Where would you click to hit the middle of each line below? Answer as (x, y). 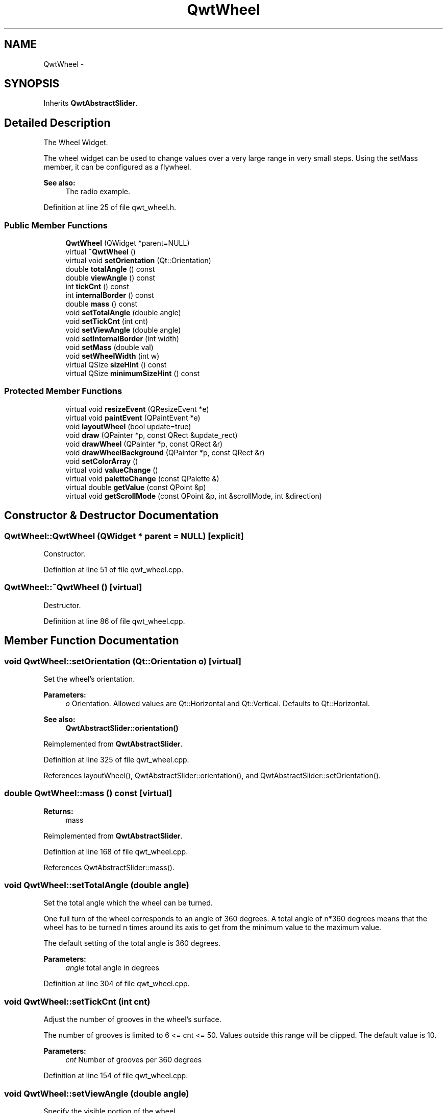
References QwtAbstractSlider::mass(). (109, 867)
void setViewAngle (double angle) (123, 330)
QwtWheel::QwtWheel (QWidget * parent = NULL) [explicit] (124, 536)
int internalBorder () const (110, 295)
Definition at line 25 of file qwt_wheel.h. (110, 207)
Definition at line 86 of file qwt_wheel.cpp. (114, 621)
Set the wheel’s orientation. (89, 679)
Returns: (58, 811)
